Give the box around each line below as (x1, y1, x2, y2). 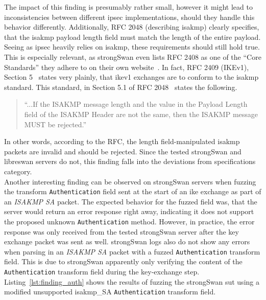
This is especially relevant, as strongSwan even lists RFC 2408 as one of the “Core (4, 51, 261, 62)
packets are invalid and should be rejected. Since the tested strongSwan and (4, 146, 241, 156)
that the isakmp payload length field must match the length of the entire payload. (4, 31, 261, 42)
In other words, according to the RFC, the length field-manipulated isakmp (4, 136, 240, 147)
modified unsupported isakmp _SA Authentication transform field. (4, 286, 216, 297)
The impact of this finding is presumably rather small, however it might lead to (4, 2, 253, 12)
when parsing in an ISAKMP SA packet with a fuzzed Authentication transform (4, 246, 260, 257)
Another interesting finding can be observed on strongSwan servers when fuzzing (4, 176, 256, 187)
